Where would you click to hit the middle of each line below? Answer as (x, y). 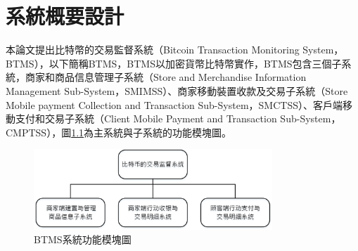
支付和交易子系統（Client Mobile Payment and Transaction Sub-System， (178, 118)
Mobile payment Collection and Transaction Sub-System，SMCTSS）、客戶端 (174, 104)
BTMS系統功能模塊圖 (83, 239)
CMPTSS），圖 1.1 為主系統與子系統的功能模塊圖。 (119, 132)
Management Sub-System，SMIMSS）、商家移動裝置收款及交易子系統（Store (177, 90)
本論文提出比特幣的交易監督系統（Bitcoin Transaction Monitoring (153, 50)
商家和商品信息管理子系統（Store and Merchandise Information (166, 77)
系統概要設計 (65, 16)
